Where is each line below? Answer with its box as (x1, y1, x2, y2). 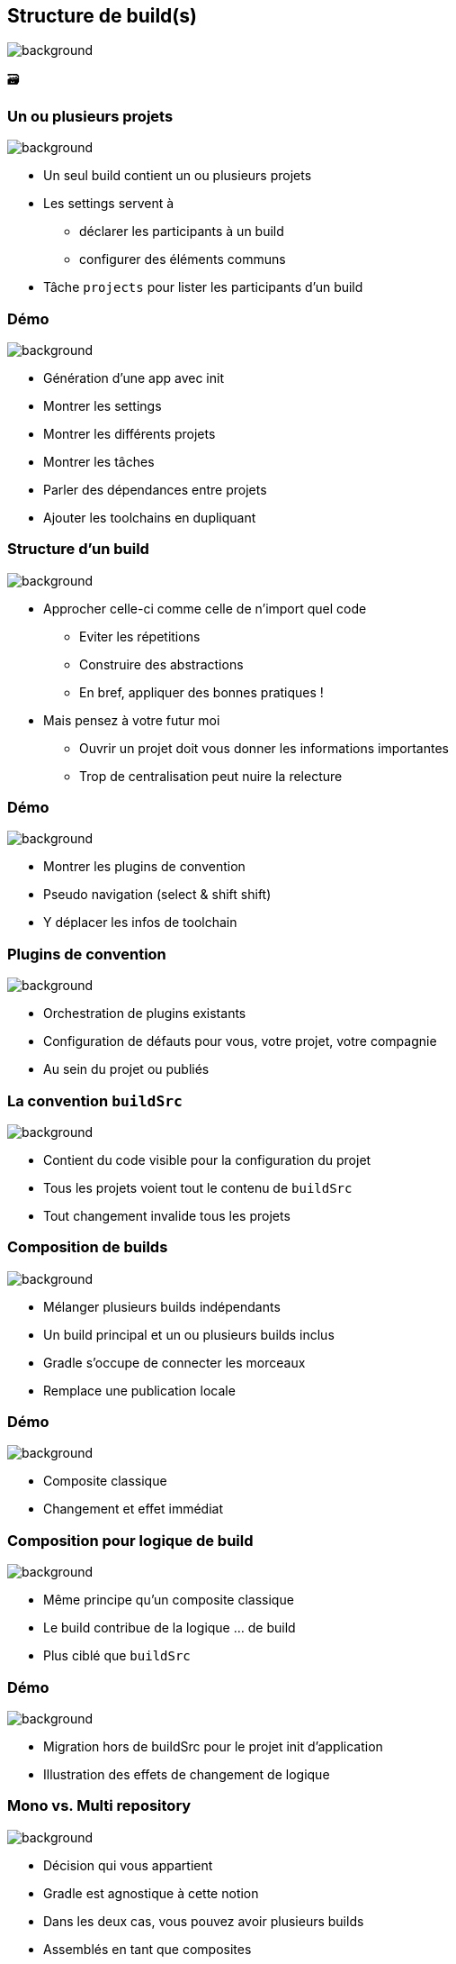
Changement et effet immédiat (43, 1501, 224, 1517)
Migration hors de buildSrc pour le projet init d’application (43, 1738, 383, 1754)
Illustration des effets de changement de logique (43, 1766, 330, 1782)
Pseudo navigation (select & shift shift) (43, 887, 272, 903)
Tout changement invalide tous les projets (43, 1207, 291, 1223)
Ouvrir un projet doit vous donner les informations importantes (79, 740, 449, 756)
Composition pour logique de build (7, 1531, 254, 1550)
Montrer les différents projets (43, 425, 216, 441)
